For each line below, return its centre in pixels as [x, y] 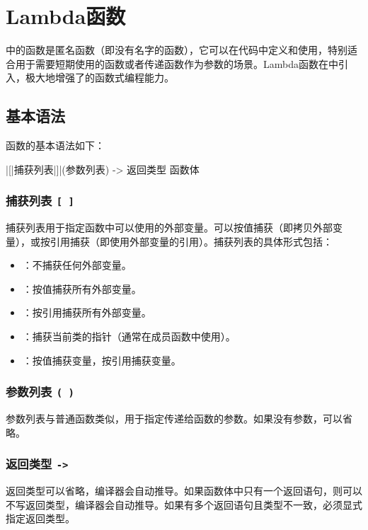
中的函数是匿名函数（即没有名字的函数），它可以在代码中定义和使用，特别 [177, 50]
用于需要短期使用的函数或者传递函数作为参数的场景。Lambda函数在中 [177, 63]
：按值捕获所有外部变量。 [82, 288]
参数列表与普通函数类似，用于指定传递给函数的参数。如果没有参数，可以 [174, 419]
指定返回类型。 [40, 518]
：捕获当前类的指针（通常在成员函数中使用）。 [129, 336]
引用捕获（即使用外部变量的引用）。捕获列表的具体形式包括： [191, 241]
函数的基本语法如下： [55, 145]
